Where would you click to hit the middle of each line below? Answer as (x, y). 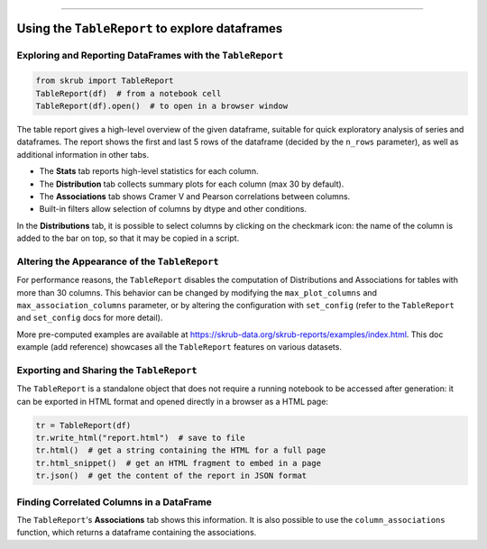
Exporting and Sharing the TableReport (107, 370)
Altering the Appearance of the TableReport (118, 261)
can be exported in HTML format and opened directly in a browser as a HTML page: (173, 401)
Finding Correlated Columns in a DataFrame (114, 502)
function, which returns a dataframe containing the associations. (137, 533)
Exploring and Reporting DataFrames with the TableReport (150, 56)
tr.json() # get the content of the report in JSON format (171, 476)
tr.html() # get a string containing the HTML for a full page (181, 450)
